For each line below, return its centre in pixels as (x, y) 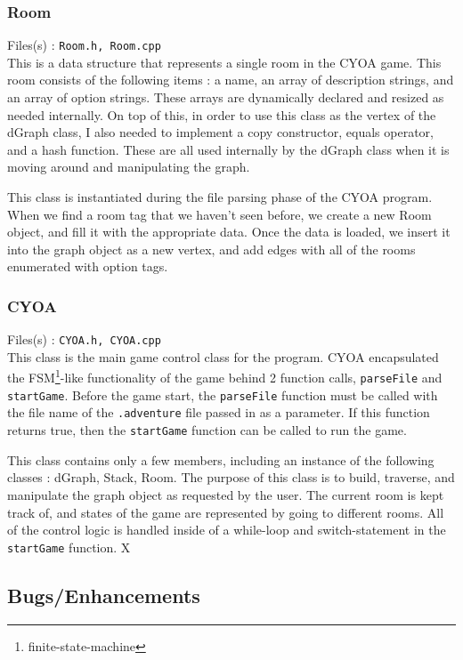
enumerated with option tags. (88, 266)
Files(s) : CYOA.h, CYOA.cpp (84, 339)
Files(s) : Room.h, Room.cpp (84, 45)
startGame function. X (69, 547)
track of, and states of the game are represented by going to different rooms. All (226, 512)
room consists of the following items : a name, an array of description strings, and (231, 80)
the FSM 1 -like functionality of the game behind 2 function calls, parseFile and (225, 376)
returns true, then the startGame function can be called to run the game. (207, 430)
